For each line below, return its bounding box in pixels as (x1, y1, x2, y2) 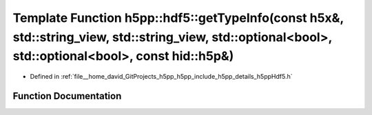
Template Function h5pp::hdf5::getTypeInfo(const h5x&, (12, 10, 344, 25)
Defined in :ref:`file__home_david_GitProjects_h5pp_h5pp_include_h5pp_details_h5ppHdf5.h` (30, 73, 293, 81)
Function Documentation (12, 90, 122, 102)
